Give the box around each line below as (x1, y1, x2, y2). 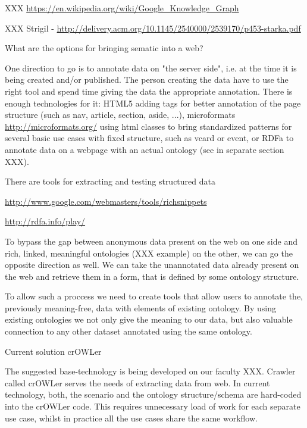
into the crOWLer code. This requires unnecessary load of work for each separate (5, 400, 300, 413)
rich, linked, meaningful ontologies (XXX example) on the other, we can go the (5, 246, 293, 259)
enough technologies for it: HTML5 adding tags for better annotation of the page (5, 96, 301, 109)
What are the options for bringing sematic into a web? (5, 42, 203, 54)
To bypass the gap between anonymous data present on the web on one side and (5, 235, 297, 247)
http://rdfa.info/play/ (5, 215, 86, 227)
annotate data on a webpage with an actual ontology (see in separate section (5, 143, 284, 155)
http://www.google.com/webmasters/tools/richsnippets (5, 195, 207, 207)
